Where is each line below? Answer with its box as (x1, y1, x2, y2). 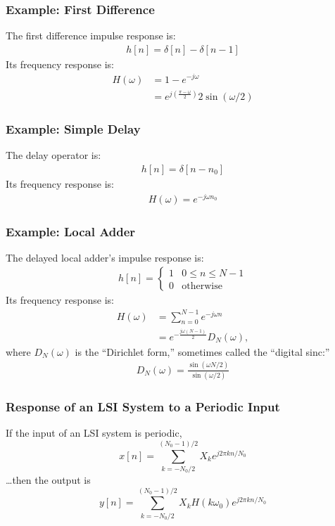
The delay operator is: (6, 148, 101, 162)
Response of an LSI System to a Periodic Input (6, 397, 280, 415)
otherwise (182, 281, 222, 291)
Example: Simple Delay (6, 120, 141, 137)
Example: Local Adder (6, 222, 136, 240)
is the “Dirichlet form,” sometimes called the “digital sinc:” (75, 344, 330, 359)
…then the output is (6, 473, 91, 487)
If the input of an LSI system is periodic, (6, 425, 182, 440)
